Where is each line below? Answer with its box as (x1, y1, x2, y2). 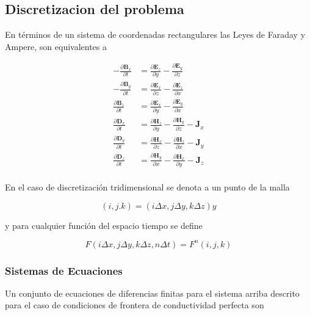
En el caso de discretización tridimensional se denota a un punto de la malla (5, 180, 290, 193)
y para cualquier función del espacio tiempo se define (5, 219, 203, 231)
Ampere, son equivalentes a (5, 40, 107, 52)
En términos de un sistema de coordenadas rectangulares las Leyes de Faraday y (5, 28, 306, 41)
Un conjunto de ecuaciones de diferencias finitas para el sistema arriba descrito (5, 286, 300, 299)
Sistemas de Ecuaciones (5, 262, 123, 278)
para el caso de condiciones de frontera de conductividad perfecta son (5, 299, 264, 311)
